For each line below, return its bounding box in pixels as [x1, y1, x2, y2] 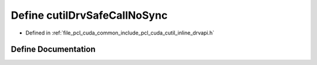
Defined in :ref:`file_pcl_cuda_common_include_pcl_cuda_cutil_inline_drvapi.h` [25, 29, 214, 36]
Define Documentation [11, 45, 96, 54]
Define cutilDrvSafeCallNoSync [11, 9, 168, 22]
